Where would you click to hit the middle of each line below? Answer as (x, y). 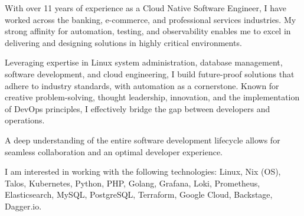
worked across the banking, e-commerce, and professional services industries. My (151, 19)
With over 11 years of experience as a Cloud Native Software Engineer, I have (146, 8)
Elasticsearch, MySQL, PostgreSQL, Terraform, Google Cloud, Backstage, (139, 194)
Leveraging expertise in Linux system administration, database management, (144, 62)
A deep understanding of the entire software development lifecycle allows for (143, 140)
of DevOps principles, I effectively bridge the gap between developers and (138, 108)
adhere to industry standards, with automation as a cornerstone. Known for (142, 85)
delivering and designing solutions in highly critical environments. (123, 42)
